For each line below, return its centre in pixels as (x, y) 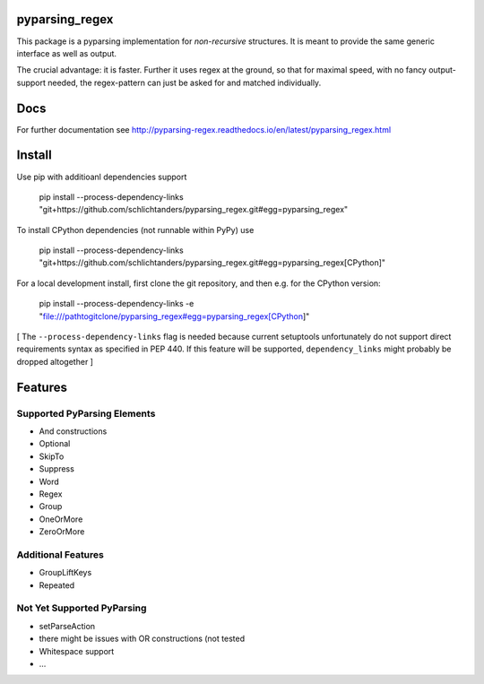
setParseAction (67, 626)
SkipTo (52, 456)
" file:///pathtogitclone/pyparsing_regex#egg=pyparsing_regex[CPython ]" (174, 316)
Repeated (57, 585)
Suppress (57, 469)
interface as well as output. (66, 53)
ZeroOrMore (62, 532)
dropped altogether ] (55, 361)
